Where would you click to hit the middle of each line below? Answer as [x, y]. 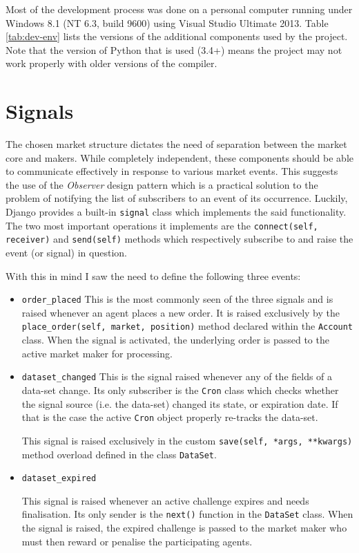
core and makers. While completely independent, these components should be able [179, 157]
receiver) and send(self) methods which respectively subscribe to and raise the [179, 239]
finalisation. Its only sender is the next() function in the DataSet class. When [187, 514]
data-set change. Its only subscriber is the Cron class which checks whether [180, 390]
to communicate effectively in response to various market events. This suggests [172, 171]
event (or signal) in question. [66, 253]
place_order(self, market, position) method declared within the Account [187, 326]
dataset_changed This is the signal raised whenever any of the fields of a [177, 376]
